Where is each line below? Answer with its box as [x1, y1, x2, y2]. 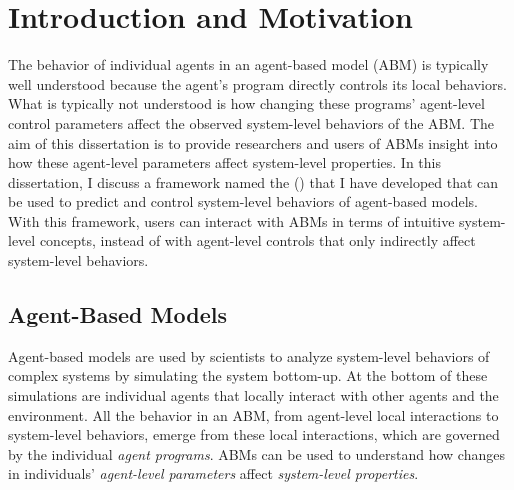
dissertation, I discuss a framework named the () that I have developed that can [8, 171, 499, 192]
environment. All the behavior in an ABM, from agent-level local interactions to [8, 404, 499, 425]
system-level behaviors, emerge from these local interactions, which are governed [8, 424, 500, 445]
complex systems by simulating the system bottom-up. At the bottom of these [8, 365, 488, 386]
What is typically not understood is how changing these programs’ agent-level [8, 93, 485, 114]
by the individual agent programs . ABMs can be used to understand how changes [8, 443, 505, 464]
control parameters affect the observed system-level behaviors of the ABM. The [8, 112, 495, 133]
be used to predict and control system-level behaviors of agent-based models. [8, 191, 478, 212]
